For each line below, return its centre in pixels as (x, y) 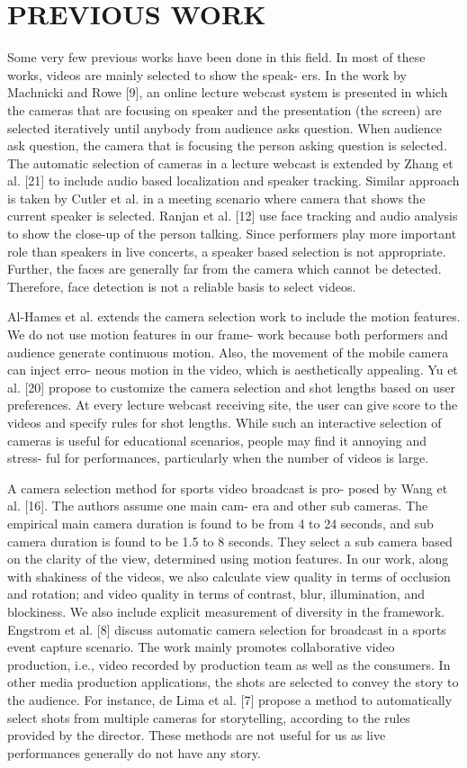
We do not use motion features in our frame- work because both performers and (228, 334)
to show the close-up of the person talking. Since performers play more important (232, 234)
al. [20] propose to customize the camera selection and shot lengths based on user (231, 387)
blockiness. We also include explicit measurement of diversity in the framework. (226, 611)
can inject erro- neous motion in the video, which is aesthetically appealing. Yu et (233, 370)
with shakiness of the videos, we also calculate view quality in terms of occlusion (229, 576)
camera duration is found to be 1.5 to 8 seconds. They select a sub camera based (230, 541)
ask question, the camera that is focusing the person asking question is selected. (227, 145)
